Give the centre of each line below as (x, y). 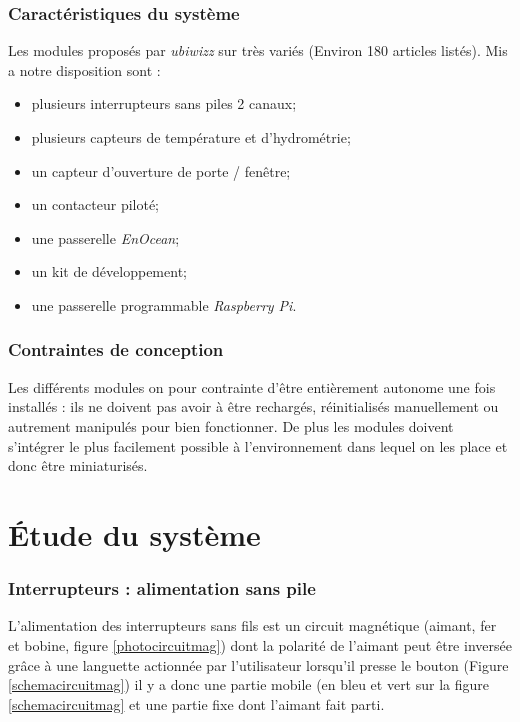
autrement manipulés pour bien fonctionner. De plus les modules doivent (231, 425)
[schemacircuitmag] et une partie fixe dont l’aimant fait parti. (196, 703)
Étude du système (134, 533)
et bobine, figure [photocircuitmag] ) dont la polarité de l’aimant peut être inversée (260, 644)
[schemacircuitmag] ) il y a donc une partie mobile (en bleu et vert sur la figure (249, 684)
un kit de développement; (109, 271)
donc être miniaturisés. (78, 465)
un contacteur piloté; (95, 204)
